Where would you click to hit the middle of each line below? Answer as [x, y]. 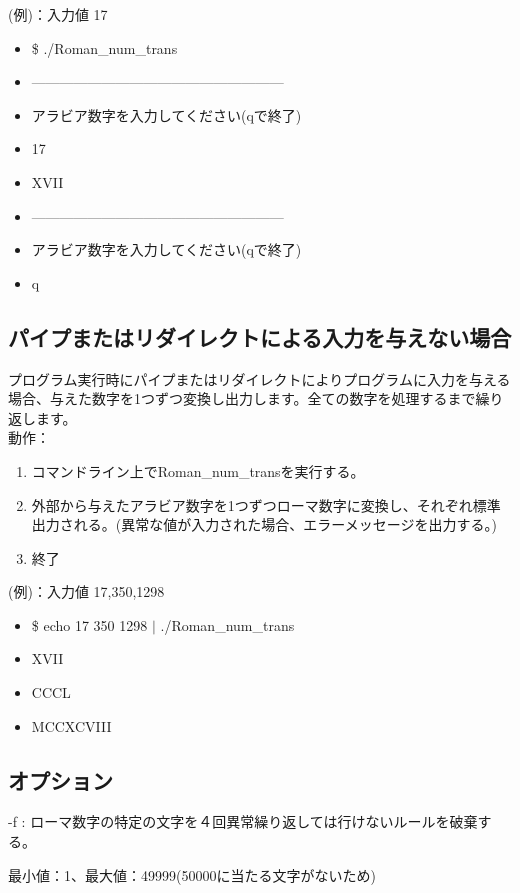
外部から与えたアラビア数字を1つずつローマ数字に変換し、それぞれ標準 [266, 504]
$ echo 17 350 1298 [89, 624]
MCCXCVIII [71, 725]
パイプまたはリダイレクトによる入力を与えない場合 [260, 336]
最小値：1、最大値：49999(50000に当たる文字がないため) [192, 874]
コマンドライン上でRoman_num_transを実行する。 [198, 470]
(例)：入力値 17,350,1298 [86, 591]
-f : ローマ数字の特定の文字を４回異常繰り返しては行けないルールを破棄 [243, 821]
